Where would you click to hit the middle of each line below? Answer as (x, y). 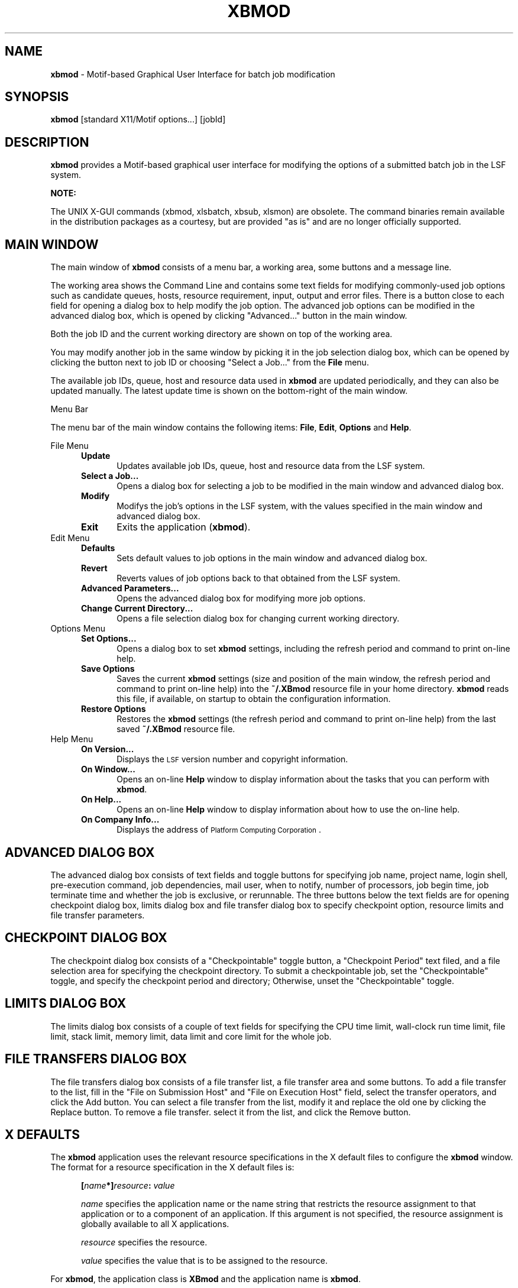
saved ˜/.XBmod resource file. (176, 729)
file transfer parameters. (98, 915)
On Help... (101, 800)
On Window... (108, 769)
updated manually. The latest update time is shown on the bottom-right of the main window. (229, 391)
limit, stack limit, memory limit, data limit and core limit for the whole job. (191, 1036)
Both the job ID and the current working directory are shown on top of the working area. (221, 334)
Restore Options (114, 709)
